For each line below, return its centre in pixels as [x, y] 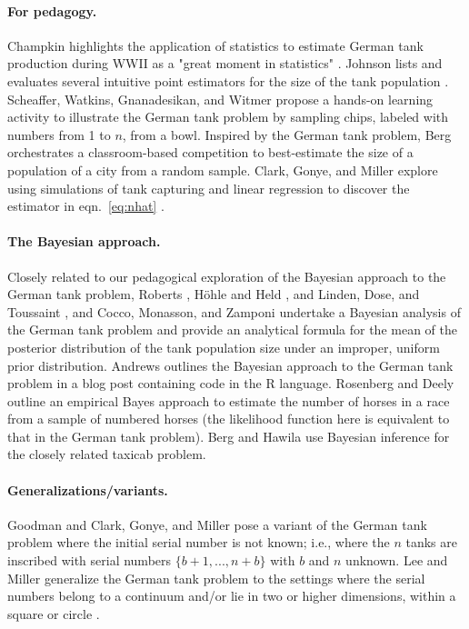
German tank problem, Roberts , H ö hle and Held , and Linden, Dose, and [214, 294]
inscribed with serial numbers [90, 560]
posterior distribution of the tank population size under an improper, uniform [224, 347]
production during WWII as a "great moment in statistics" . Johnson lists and [225, 63]
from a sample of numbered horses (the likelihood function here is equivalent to [229, 419]
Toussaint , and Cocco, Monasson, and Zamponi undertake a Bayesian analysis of [234, 311]
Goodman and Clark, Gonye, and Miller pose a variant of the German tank [217, 524]
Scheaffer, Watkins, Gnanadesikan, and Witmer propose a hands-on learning [220, 99]
